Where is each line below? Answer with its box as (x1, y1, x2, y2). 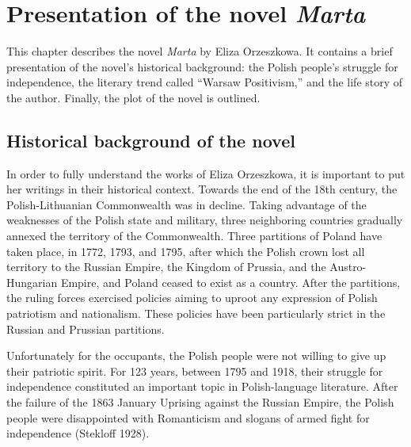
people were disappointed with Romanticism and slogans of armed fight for (6, 409, 370, 426)
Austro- (329, 258, 367, 275)
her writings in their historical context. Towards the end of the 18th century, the (6, 181, 398, 197)
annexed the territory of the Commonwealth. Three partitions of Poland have (6, 227, 382, 244)
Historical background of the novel (6, 128, 295, 152)
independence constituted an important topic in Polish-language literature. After (6, 378, 398, 395)
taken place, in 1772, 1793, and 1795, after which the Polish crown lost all (6, 243, 365, 259)
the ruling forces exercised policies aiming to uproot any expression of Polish (6, 289, 378, 306)
